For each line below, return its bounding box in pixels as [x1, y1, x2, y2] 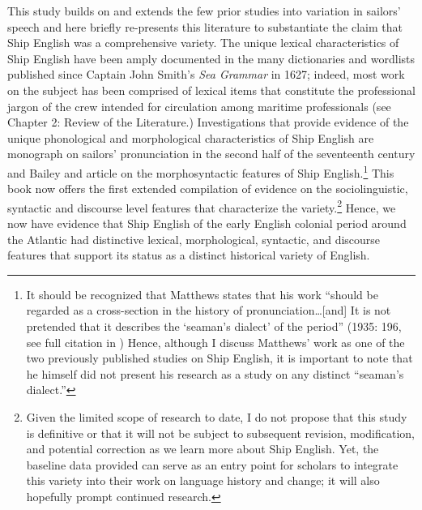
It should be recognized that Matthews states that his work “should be [26, 285, 378, 302]
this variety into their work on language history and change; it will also [26, 472, 380, 489]
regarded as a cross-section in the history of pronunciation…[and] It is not [26, 302, 391, 319]
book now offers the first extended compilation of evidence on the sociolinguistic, [7, 180, 408, 197]
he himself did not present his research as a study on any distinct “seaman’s [26, 365, 404, 382]
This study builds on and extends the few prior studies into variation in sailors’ [7, 2, 401, 19]
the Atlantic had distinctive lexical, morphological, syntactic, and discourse [7, 230, 381, 247]
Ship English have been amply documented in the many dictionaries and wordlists [7, 49, 416, 66]
